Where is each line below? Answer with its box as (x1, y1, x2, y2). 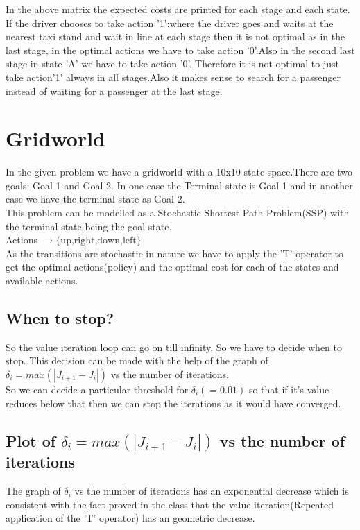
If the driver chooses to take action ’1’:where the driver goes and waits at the (6, 15, 334, 30)
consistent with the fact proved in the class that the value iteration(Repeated (6, 497, 334, 511)
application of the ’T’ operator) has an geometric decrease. (6, 511, 255, 525)
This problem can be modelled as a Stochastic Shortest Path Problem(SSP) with (6, 205, 350, 220)
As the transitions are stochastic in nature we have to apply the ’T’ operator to (6, 246, 344, 260)
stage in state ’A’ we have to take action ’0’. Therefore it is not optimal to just (6, 56, 339, 71)
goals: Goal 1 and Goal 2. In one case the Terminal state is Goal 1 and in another (6, 178, 353, 192)
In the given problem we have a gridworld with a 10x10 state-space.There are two (6, 164, 353, 179)
